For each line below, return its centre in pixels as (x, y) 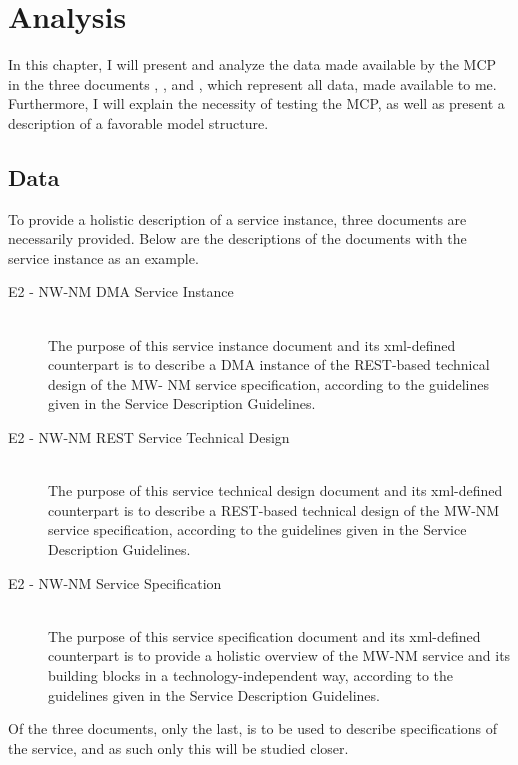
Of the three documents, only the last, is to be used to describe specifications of (253, 728)
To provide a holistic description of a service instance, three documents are (237, 218)
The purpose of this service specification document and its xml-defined (264, 635)
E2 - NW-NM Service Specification (115, 582)
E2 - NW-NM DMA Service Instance (121, 291)
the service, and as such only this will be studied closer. (178, 747)
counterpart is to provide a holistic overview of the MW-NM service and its (279, 655)
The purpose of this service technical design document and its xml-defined (275, 490)
